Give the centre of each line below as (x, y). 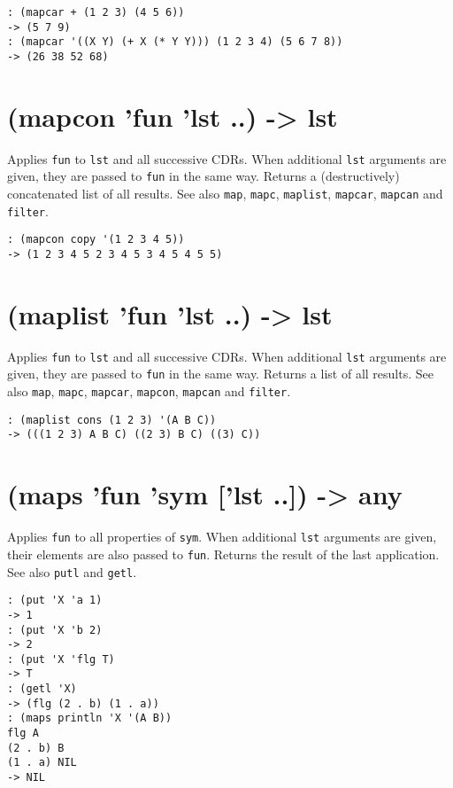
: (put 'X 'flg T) (61, 659)
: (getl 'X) (42, 689)
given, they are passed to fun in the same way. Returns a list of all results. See (220, 374)
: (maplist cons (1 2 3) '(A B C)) (112, 420)
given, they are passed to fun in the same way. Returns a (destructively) (203, 176)
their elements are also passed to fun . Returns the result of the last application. (223, 554)
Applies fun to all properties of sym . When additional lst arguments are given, (222, 537)
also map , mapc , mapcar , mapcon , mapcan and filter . (149, 391)
